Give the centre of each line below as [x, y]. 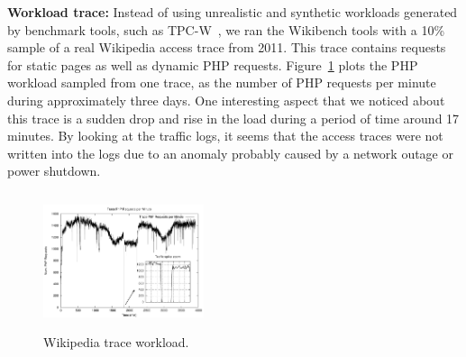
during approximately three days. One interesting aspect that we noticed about [226, 100]
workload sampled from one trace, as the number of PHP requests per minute [222, 82]
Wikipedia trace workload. [116, 341]
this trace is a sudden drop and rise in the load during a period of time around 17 [233, 118]
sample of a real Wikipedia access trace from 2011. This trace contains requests [227, 47]
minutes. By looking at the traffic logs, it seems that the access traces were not [225, 136]
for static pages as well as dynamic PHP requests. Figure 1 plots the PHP [213, 64]
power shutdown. [54, 171]
